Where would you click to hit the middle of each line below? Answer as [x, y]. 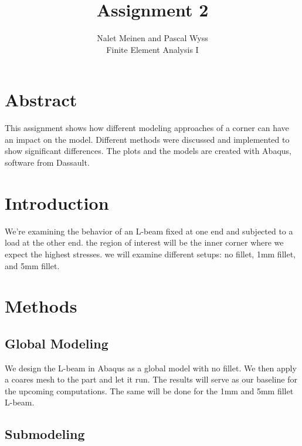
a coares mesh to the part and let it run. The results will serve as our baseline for [151, 379]
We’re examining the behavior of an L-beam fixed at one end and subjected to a [149, 231]
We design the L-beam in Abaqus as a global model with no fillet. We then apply [151, 368]
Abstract [41, 100]
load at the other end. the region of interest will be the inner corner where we [144, 242]
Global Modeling [57, 343]
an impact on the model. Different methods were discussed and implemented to [147, 139]
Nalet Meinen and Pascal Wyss [152, 38]
